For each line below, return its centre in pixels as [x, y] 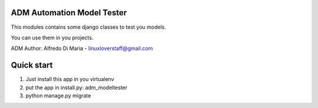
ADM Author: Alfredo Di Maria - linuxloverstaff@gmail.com [82, 48]
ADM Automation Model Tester [69, 13]
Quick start [32, 65]
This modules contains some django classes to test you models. [88, 27]
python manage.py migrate [58, 95]
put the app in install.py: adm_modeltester [77, 87]
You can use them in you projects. [52, 38]
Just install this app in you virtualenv [70, 79]
